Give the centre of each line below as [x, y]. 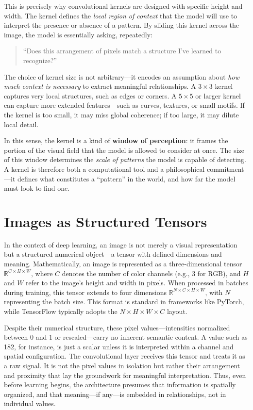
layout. [177, 311]
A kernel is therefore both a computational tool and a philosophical [104, 169]
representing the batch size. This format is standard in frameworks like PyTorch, [124, 302]
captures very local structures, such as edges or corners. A [90, 95]
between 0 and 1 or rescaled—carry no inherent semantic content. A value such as [126, 337]
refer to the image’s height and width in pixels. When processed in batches [137, 283]
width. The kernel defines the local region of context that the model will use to [121, 15]
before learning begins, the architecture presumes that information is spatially [120, 385]
